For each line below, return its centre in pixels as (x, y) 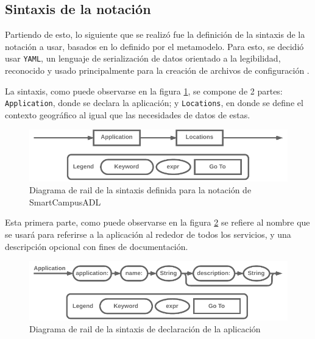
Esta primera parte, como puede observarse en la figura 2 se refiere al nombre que (157, 222)
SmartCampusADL (65, 202)
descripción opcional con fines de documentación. (97, 246)
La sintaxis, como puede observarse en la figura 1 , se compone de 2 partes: (144, 91)
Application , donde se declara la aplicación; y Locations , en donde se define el (154, 103)
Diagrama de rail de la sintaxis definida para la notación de (140, 190)
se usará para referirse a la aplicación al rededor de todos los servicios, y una (148, 234)
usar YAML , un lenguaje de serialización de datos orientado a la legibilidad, (143, 58)
